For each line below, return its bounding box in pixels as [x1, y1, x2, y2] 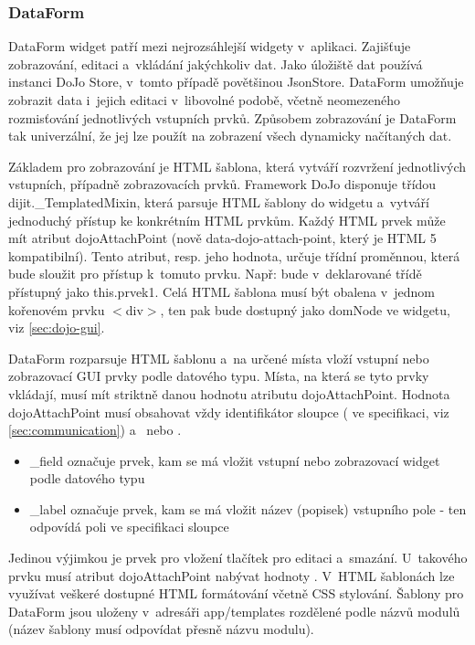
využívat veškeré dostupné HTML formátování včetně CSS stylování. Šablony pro [8, 584, 464, 603]
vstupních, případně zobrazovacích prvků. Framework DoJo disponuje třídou [8, 174, 437, 194]
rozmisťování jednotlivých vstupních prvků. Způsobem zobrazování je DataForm [8, 108, 457, 127]
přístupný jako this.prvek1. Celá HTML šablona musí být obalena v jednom [8, 281, 435, 301]
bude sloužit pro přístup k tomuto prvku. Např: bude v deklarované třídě [8, 264, 422, 283]
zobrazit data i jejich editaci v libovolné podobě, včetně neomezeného [8, 90, 400, 109]
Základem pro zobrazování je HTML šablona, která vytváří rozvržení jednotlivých [8, 156, 467, 175]
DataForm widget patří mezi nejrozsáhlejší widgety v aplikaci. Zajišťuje [8, 37, 411, 56]
